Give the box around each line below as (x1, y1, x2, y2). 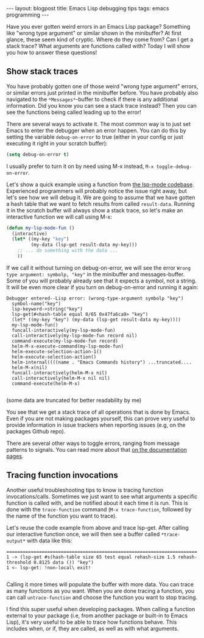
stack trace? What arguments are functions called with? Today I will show (6, 43, 191, 49)
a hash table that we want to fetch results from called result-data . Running (6, 200, 195, 208)
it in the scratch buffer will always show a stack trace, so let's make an (6, 206, 183, 214)
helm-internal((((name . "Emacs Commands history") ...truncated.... (12, 359, 192, 365)
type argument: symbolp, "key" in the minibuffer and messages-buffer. (6, 270, 185, 278)
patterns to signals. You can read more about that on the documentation (6, 446, 188, 453)
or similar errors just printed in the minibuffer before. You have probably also (6, 89, 199, 96)
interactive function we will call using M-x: (6, 213, 113, 220)
